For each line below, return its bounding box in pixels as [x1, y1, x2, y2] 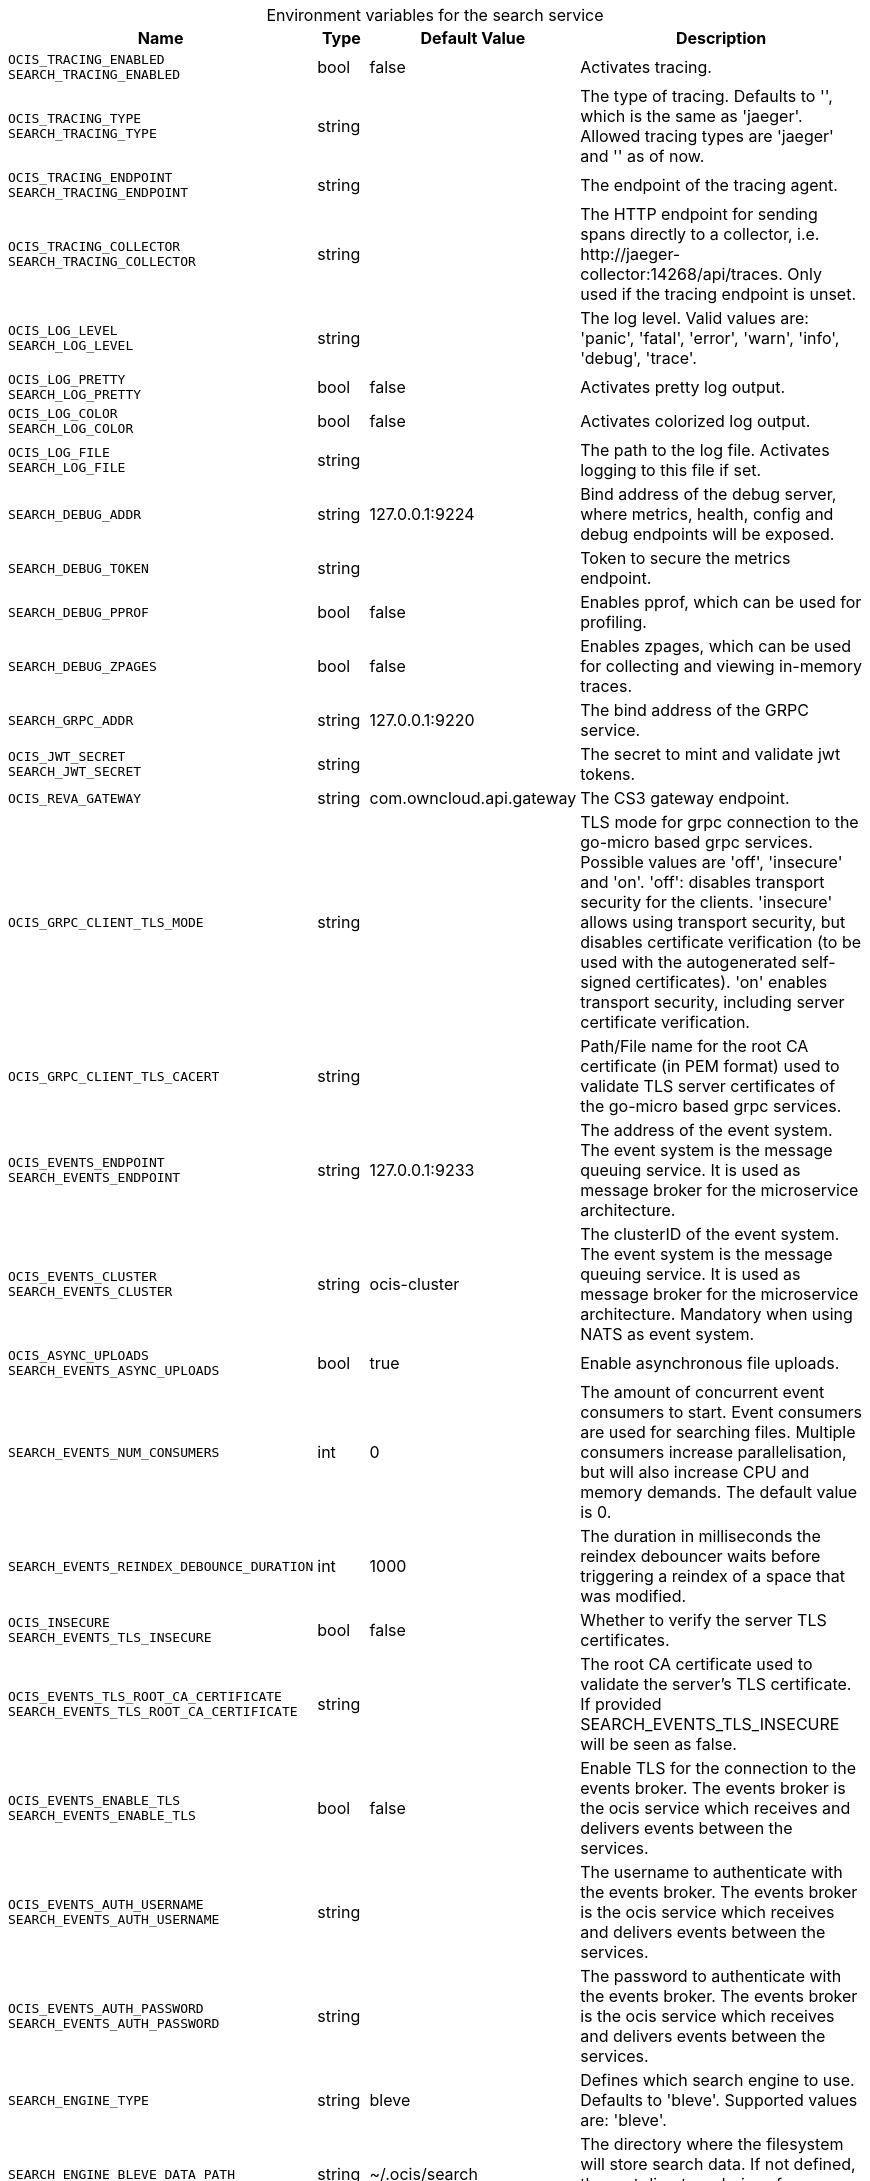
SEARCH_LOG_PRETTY [8, 387, 142, 402]
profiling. [580, 612, 647, 632]
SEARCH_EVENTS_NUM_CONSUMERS [8, 1444, 220, 1460]
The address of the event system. [580, 1120, 833, 1140]
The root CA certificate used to [580, 1654, 813, 1674]
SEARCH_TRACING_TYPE [8, 126, 157, 141]
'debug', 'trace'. [580, 348, 697, 368]
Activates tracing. [580, 57, 712, 77]
